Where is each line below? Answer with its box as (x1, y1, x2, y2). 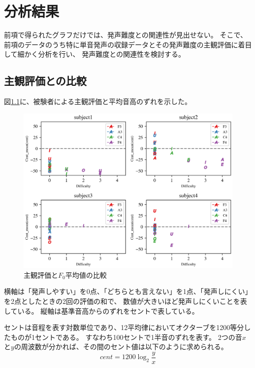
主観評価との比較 (4, 73, 87, 88)
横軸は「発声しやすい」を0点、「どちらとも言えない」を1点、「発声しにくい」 (4, 286, 252, 296)
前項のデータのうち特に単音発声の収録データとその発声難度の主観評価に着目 (4, 39, 252, 49)
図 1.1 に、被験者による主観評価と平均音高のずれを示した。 (4, 96, 192, 107)
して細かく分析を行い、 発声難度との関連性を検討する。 (4, 49, 186, 59)
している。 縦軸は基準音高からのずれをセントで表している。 (4, 305, 199, 316)
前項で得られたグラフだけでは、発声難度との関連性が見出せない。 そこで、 (4, 30, 247, 40)
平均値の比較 (65, 269, 107, 280)
